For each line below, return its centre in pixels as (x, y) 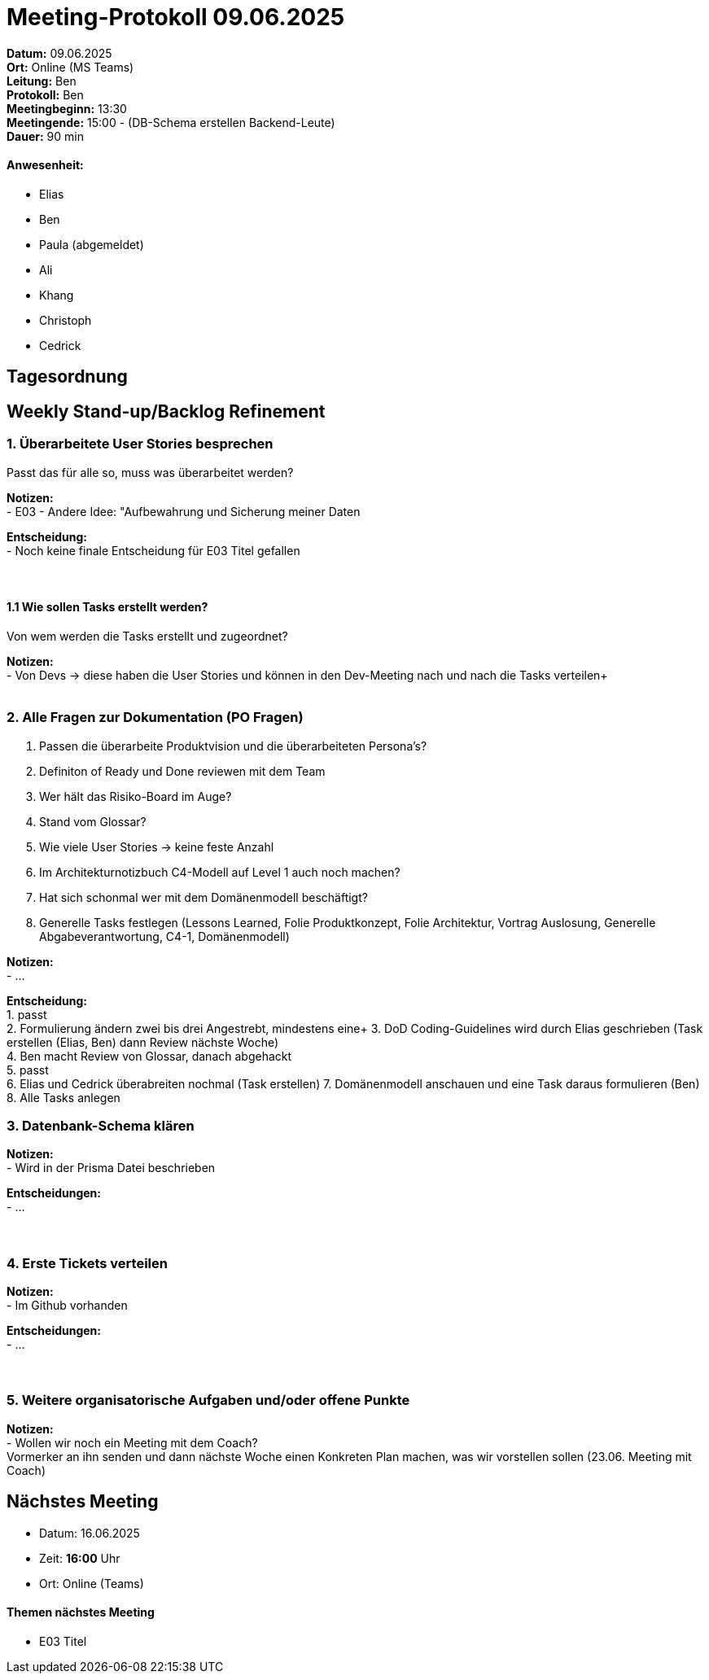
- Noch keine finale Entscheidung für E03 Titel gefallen (153, 550)
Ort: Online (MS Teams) (70, 67)
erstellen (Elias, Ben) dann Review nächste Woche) (143, 1042)
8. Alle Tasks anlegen (63, 1097)
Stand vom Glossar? (93, 821)
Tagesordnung (67, 377)
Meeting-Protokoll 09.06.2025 (176, 17)
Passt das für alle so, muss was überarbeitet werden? (150, 472)
